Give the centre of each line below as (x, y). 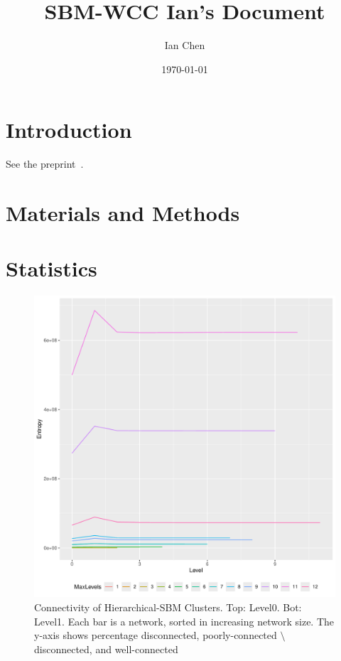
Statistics (52, 268)
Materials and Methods (123, 213)
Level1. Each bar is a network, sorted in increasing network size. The (184, 621)
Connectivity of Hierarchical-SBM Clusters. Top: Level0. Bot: (168, 607)
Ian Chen (185, 45)
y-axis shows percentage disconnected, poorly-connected (156, 635)
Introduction (69, 130)
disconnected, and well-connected (106, 649)
